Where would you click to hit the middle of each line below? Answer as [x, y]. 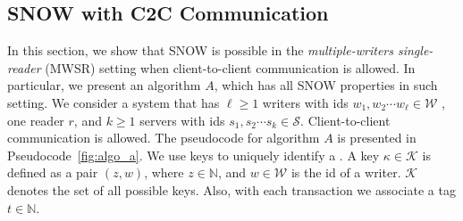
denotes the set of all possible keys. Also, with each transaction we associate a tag [231, 189]
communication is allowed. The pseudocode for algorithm [164, 138]
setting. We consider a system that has [114, 102]
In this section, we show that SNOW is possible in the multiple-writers [200, 50]
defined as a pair [53, 172]
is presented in [377, 138]
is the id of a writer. [346, 172]
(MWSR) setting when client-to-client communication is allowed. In [230, 67]
